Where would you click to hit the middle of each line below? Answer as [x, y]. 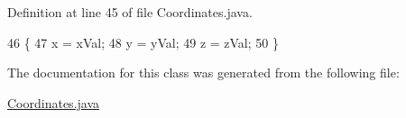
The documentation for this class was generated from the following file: [203, 73]
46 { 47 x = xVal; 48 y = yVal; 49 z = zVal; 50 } [143, 42]
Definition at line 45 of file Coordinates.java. [130, 12]
